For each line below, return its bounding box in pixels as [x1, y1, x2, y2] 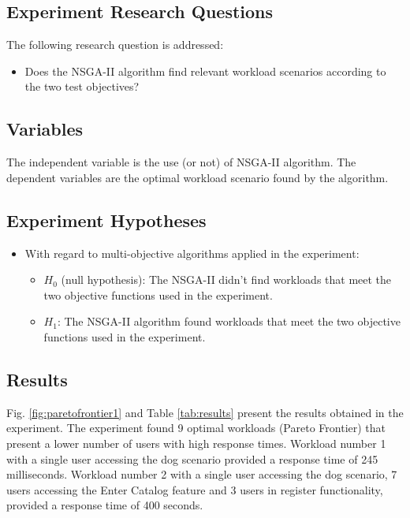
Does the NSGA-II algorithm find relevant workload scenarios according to [24, 62, 386, 79]
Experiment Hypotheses [6, 207, 207, 232]
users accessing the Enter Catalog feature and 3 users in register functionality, [6, 481, 383, 498]
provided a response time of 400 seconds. [6, 497, 203, 513]
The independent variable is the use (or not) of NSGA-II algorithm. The [6, 154, 356, 170]
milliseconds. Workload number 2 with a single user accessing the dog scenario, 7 [6, 466, 397, 483]
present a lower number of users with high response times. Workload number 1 [6, 434, 386, 451]
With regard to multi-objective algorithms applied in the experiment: [24, 244, 360, 261]
